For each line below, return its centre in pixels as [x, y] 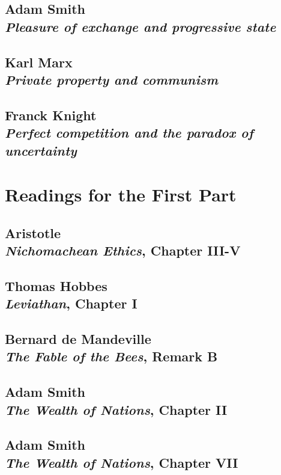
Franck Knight [51, 115]
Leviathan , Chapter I [71, 303]
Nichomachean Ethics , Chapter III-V [123, 250]
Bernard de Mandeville [78, 339]
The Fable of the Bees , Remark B [111, 356]
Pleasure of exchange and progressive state [140, 26]
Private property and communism [112, 79]
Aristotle [33, 232]
